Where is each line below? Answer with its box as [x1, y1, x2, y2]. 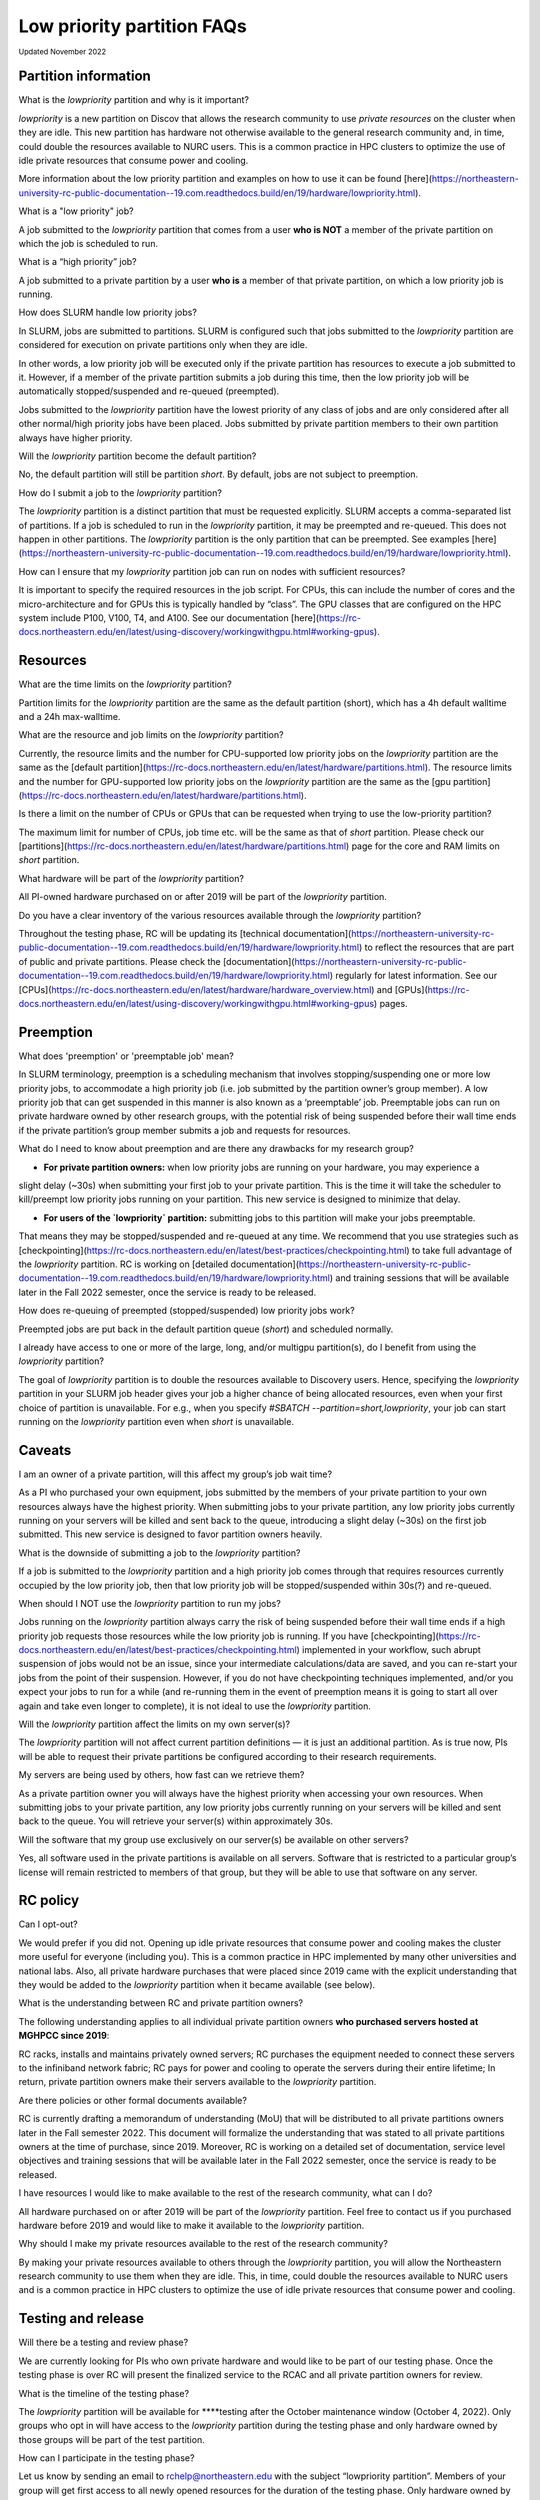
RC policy [18, 1892, 80, 1909]
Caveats [18, 1441, 72, 1459]
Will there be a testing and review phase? [18, 2336, 189, 2349]
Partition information [18, 68, 152, 85]
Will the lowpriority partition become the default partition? [18, 450, 257, 462]
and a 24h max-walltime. [18, 710, 121, 722]
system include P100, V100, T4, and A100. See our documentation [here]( [18, 611, 320, 624]
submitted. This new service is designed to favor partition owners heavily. [18, 1528, 323, 1540]
